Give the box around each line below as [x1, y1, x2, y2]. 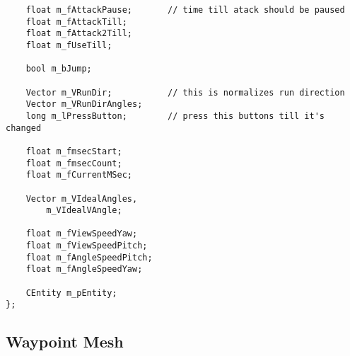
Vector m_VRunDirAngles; [25, 99, 143, 110]
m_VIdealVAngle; [46, 205, 122, 216]
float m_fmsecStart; [25, 146, 122, 156]
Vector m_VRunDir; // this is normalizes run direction [25, 87, 345, 98]
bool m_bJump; [25, 64, 92, 74]
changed [6, 122, 42, 133]
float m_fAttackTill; [25, 16, 127, 27]
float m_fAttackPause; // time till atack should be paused [25, 5, 345, 15]
